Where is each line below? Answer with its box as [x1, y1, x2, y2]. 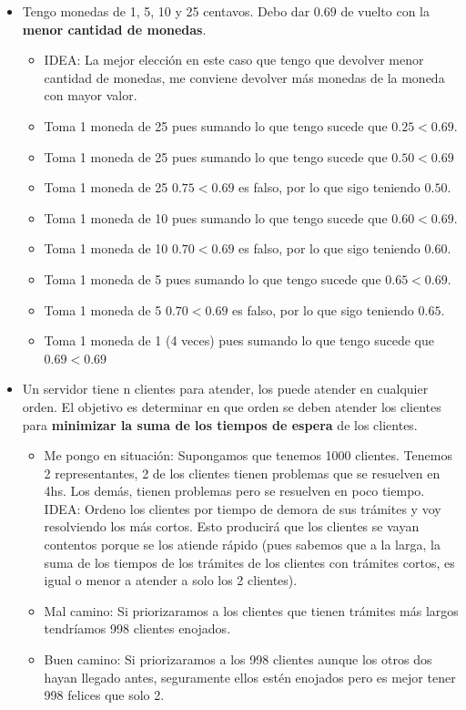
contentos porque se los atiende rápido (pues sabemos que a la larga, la [44, 535, 441, 554]
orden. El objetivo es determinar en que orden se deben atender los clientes [22, 396, 441, 416]
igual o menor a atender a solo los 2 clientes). [44, 571, 298, 590]
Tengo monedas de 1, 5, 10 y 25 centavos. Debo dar [22, 2, 310, 20]
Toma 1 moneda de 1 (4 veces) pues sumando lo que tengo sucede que [44, 331, 434, 350]
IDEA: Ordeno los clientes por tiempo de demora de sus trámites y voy [44, 499, 441, 518]
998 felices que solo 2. [44, 685, 165, 705]
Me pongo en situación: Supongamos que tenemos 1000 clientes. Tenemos [44, 446, 452, 465]
